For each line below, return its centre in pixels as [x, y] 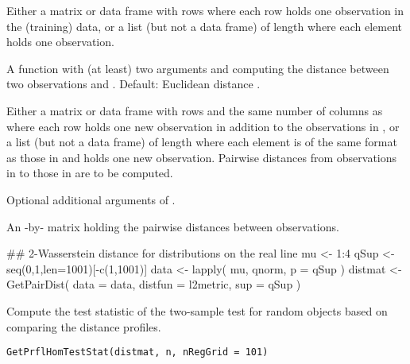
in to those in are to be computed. [90, 173]
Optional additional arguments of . [91, 199]
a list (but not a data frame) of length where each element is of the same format [202, 142]
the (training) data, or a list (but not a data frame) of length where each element [205, 26]
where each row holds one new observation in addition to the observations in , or [203, 126]
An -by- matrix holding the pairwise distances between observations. [173, 226]
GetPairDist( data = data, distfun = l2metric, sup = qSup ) [154, 284]
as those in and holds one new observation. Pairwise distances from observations [202, 157]
